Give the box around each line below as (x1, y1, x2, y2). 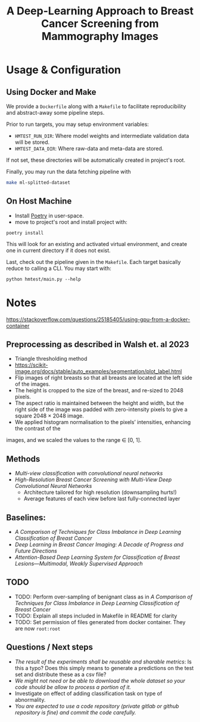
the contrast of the (14, 425, 61, 432)
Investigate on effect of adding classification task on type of (14, 690, 162, 697)
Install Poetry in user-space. (14, 212, 85, 219)
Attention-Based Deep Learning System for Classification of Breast (14, 554, 180, 561)
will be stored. (14, 139, 50, 146)
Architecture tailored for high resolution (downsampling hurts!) (23, 488, 177, 496)
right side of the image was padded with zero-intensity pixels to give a (14, 406, 187, 413)
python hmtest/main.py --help (6, 276, 82, 282)
